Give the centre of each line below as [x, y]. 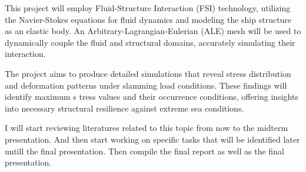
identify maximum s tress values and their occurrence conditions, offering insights [152, 97]
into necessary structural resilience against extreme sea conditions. [124, 108]
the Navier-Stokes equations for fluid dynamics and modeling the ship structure [148, 19]
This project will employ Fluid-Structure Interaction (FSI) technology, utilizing [148, 8]
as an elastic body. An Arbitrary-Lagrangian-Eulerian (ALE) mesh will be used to [153, 31]
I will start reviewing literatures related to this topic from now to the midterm [147, 128]
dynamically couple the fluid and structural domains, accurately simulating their [150, 42]
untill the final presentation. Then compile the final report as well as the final [144, 151]
